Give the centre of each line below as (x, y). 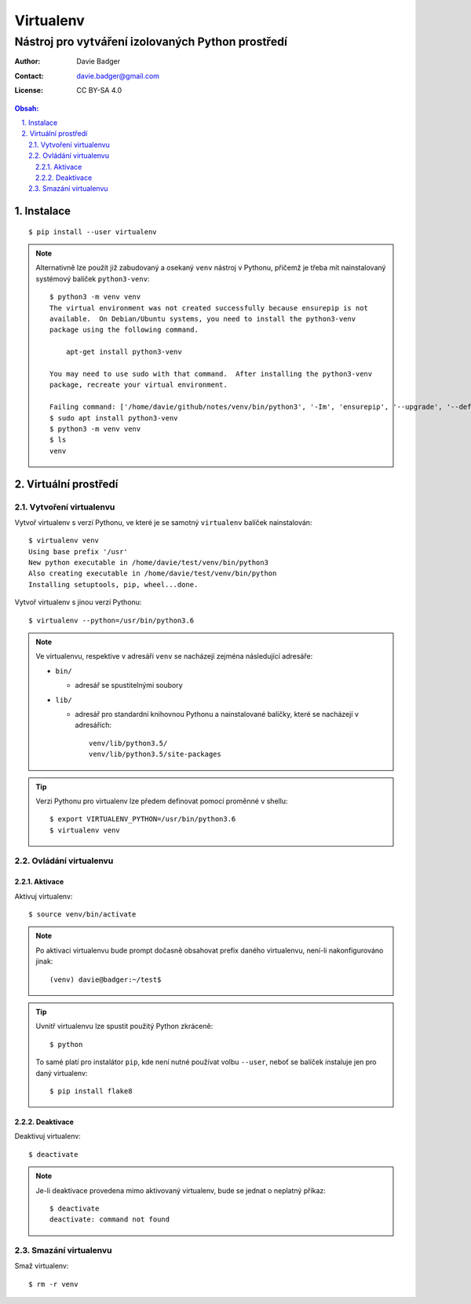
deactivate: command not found (110, 1220)
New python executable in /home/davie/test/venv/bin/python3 (148, 563)
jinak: (44, 961)
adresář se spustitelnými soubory (129, 685)
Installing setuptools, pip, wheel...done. (113, 584)
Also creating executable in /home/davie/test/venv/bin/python (153, 573)
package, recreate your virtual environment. (139, 385)
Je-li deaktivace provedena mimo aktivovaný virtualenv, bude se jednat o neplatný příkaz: (181, 1190)
